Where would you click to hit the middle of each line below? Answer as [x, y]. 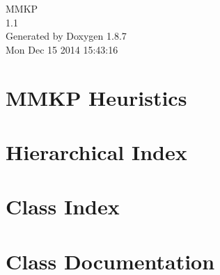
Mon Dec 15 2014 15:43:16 [62, 49]
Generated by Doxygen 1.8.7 [66, 36]
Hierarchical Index [96, 151]
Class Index [63, 206]
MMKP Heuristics [96, 97]
